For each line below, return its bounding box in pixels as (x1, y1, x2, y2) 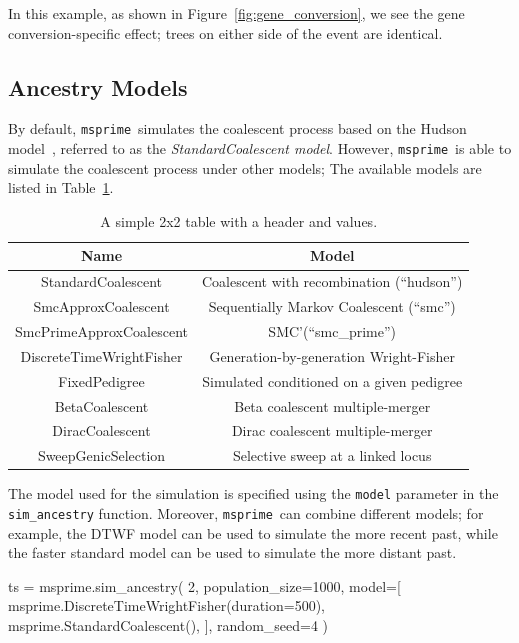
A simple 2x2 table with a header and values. (100, 210, 378, 231)
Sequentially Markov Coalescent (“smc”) (208, 296, 456, 317)
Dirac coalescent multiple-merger (231, 420, 433, 441)
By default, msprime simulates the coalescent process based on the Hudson (8, 118, 467, 139)
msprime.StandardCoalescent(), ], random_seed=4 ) (8, 615, 329, 636)
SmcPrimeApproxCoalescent (15, 321, 189, 342)
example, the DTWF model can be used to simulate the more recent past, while (8, 522, 498, 543)
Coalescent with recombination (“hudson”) (202, 271, 463, 292)
